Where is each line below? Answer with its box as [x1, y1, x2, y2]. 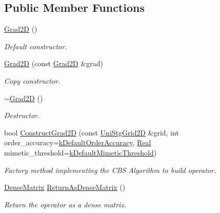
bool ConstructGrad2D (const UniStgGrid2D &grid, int [4, 127, 179, 138]
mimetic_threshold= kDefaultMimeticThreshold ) [4, 147, 157, 158]
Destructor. [4, 110, 40, 121]
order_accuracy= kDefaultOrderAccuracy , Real [4, 137, 151, 148]
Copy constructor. [4, 75, 61, 86]
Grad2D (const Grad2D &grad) [4, 58, 103, 69]
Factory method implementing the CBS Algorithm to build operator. [4, 164, 216, 175]
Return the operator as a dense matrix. [4, 199, 127, 209]
